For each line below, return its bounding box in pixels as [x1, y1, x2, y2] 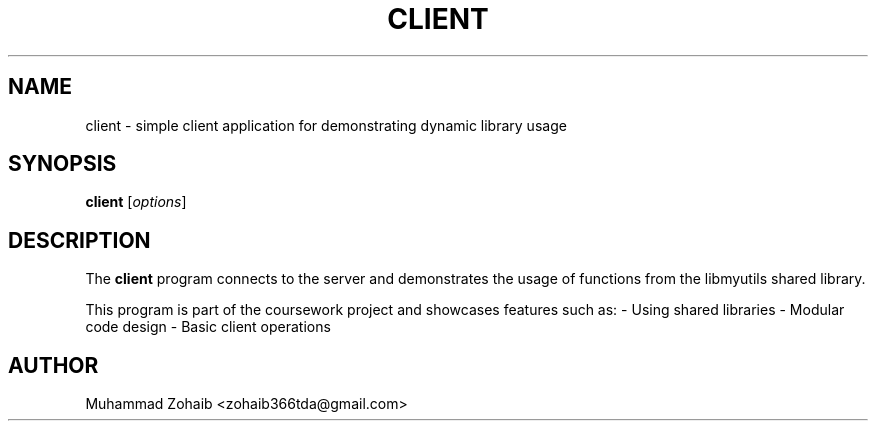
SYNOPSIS [8, 151, 117, 177]
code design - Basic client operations [85, 318, 331, 336]
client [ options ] [85, 193, 187, 211]
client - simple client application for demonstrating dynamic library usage [85, 116, 567, 134]
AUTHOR [8, 352, 99, 378]
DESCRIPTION [8, 227, 151, 253]
